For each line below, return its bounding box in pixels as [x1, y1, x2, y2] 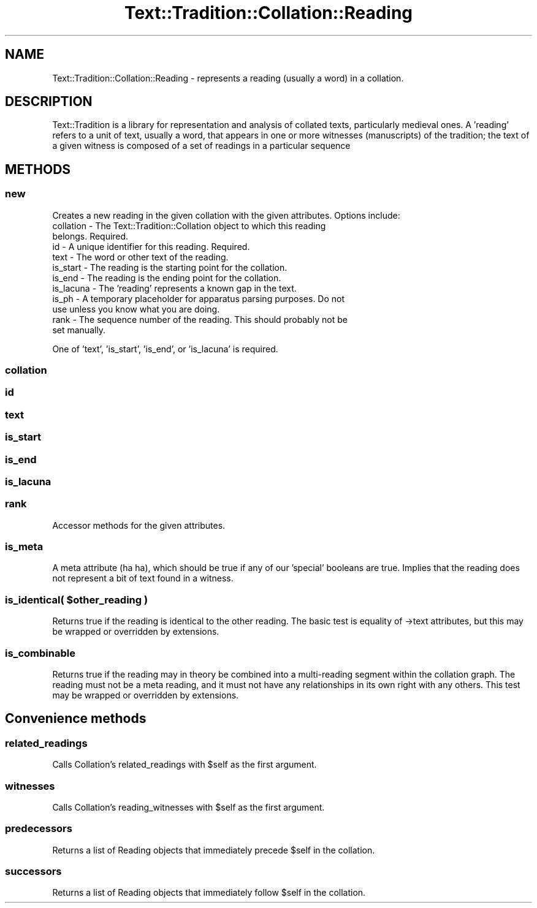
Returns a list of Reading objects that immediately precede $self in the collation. [52, 844, 375, 855]
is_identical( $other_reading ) [5, 593, 148, 606]
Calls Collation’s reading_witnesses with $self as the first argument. [52, 801, 325, 812]
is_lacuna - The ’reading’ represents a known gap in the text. [52, 282, 297, 293]
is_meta [5, 540, 44, 553]
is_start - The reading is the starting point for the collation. [52, 262, 288, 273]
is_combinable [5, 646, 75, 659]
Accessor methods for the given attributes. [52, 520, 226, 531]
